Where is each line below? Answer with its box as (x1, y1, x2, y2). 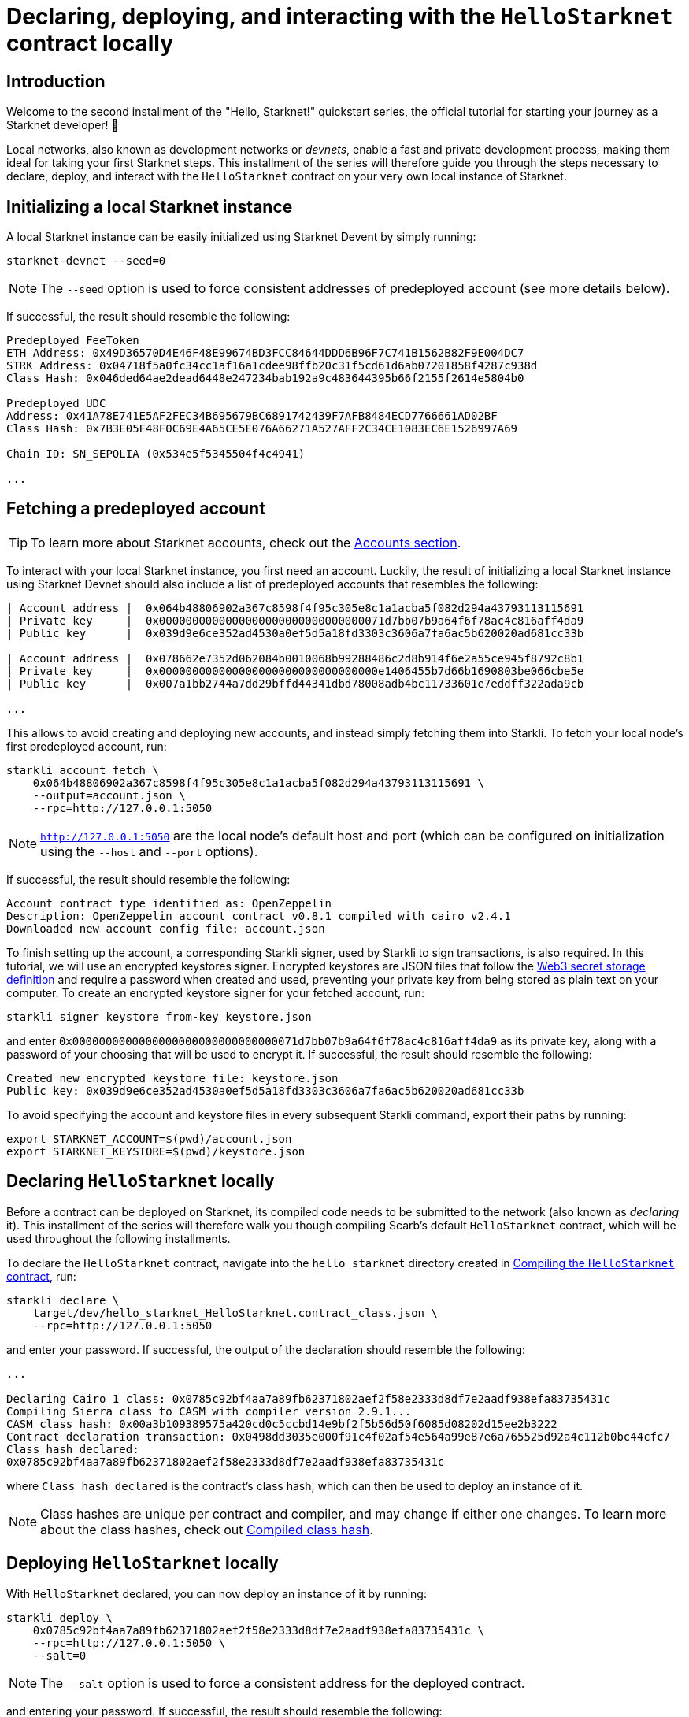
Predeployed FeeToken (6, 334, 139, 347)
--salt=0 (32, 1648, 87, 1662)
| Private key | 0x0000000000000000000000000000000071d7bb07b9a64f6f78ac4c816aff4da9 (6, 614, 584, 627)
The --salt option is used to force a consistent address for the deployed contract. (40, 1674, 525, 1691)
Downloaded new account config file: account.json (6, 922, 325, 935)
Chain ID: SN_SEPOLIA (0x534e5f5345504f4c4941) (6, 447, 306, 461)
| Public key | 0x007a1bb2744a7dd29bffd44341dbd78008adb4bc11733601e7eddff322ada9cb (6, 677, 584, 690)
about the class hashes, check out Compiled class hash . (40, 1521, 373, 1537)
